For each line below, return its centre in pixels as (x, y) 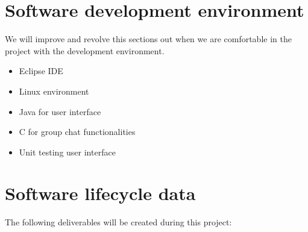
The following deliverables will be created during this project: (118, 222)
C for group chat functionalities (77, 132)
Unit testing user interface (67, 152)
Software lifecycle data (100, 193)
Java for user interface (60, 111)
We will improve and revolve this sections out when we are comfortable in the (148, 39)
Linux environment (54, 91)
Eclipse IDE (41, 71)
